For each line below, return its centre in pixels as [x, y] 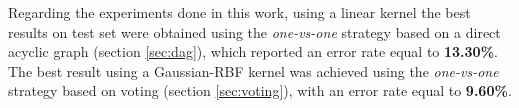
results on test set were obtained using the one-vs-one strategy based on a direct [254, 31]
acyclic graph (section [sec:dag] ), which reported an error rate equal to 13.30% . [253, 51]
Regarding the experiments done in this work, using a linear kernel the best [239, 12]
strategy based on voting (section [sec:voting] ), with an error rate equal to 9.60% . [260, 90]
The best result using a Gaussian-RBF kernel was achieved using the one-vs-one [253, 70]
